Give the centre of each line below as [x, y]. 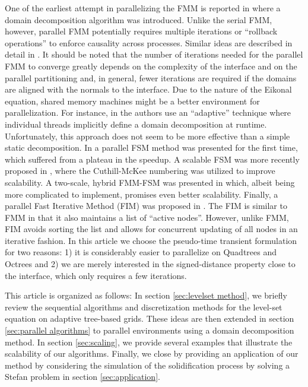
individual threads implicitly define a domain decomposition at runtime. [136, 124]
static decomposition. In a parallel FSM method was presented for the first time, [151, 147]
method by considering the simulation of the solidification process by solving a [147, 365]
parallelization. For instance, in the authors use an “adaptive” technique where [148, 112]
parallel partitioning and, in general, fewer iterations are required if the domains [151, 77]
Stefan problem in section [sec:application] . [82, 377]
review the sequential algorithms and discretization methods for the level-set [144, 307]
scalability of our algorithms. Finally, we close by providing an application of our [152, 353]
